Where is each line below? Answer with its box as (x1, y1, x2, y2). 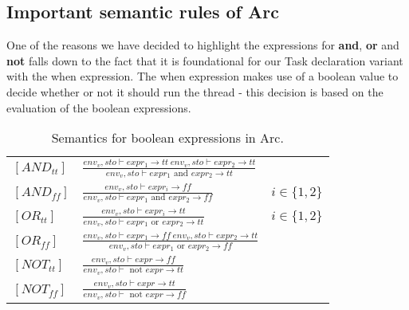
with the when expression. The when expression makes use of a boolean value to (6, 68, 399, 84)
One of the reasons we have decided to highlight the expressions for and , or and (6, 37, 399, 53)
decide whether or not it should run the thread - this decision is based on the (6, 83, 383, 100)
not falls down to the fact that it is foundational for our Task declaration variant (6, 52, 403, 69)
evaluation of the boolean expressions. (6, 99, 191, 116)
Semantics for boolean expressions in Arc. (51, 128, 284, 147)
